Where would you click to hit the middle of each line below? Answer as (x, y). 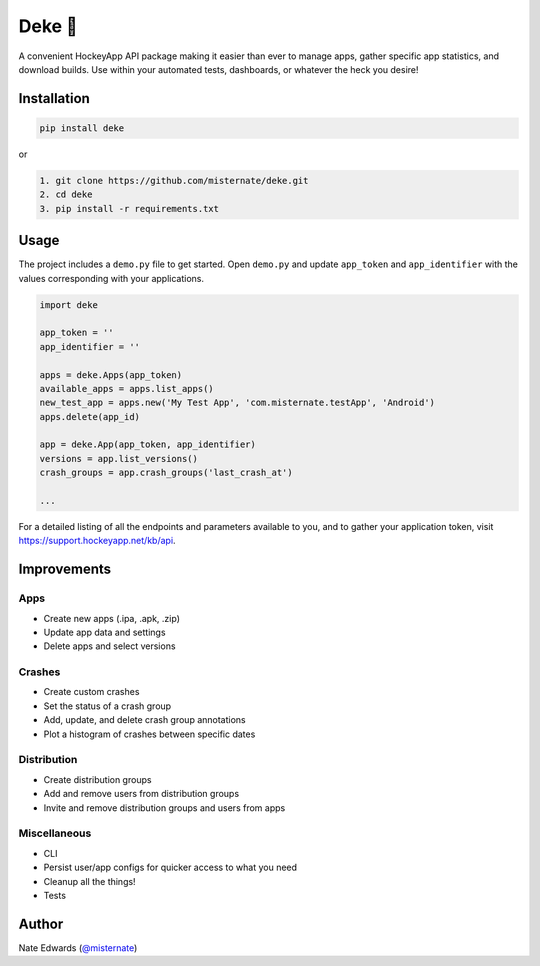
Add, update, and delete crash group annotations (144, 720)
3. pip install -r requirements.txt (129, 208)
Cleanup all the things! (89, 881)
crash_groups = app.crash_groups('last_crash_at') (166, 473)
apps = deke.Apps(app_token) (111, 374)
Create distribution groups (97, 779)
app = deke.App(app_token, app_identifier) (148, 444)
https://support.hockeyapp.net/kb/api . (97, 541)
